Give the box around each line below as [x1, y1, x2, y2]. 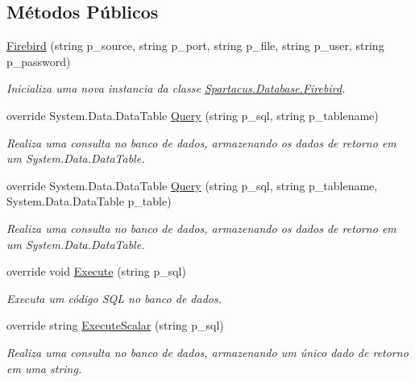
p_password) [6, 52, 71, 69]
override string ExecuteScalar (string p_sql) [6, 317, 224, 334]
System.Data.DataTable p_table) [6, 193, 172, 210]
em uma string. [6, 359, 82, 376]
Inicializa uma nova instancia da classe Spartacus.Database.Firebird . [6, 80, 346, 97]
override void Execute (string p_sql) [6, 263, 186, 280]
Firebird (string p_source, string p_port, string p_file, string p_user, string [6, 37, 384, 54]
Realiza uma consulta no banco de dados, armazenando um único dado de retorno [6, 343, 409, 360]
